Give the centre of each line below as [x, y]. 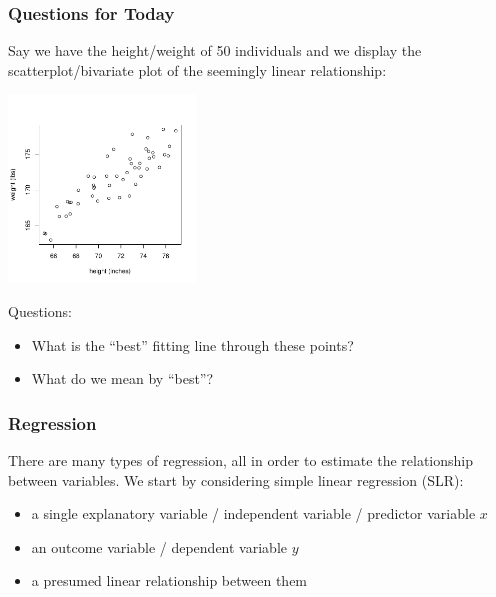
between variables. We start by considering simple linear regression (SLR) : [236, 479]
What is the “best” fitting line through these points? [192, 344]
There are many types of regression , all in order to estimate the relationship [240, 459]
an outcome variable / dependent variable [159, 546]
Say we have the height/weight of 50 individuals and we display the [215, 50]
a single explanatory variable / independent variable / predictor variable [253, 513]
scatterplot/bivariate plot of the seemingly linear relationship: [197, 69]
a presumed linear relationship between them [169, 580]
